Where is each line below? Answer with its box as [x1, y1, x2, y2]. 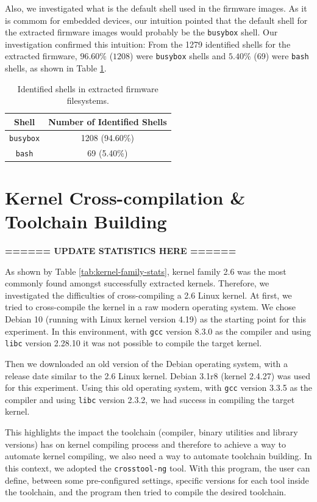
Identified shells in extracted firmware [17, 82, 158, 95]
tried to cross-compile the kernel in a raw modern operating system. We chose [5, 300, 296, 313]
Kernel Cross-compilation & [5, 184, 246, 209]
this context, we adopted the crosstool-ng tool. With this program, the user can [5, 461, 310, 474]
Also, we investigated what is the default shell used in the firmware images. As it [5, 2, 307, 14]
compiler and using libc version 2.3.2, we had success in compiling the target [5, 393, 295, 406]
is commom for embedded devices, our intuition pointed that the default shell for [5, 13, 308, 26]
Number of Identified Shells [48, 115, 167, 128]
